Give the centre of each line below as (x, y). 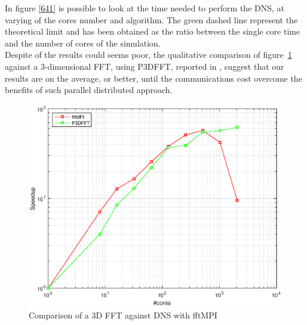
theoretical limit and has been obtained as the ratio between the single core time (153, 31)
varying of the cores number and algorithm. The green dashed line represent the (151, 19)
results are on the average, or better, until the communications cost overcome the (153, 78)
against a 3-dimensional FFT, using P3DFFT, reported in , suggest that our (145, 66)
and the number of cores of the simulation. (83, 43)
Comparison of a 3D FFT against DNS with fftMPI (123, 315)
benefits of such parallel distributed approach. (89, 90)
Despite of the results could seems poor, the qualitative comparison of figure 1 (148, 55)
